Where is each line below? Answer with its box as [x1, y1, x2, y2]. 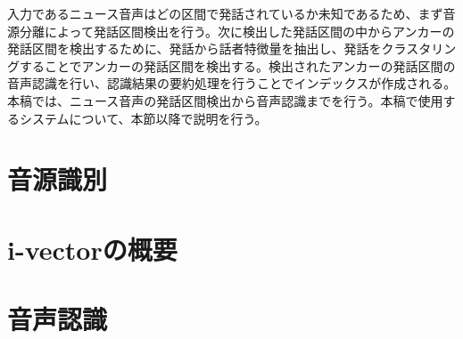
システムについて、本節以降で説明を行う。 [19, 109, 268, 127]
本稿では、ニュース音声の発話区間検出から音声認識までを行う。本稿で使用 [7, 91, 443, 109]
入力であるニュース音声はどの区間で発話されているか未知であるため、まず [7, 4, 443, 22]
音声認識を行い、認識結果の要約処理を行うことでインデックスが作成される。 [7, 74, 457, 93]
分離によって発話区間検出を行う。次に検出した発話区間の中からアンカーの [19, 21, 455, 40]
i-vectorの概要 [7, 230, 178, 267]
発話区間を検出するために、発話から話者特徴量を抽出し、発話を [7, 39, 382, 58]
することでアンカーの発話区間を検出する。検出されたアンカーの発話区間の [19, 56, 456, 75]
